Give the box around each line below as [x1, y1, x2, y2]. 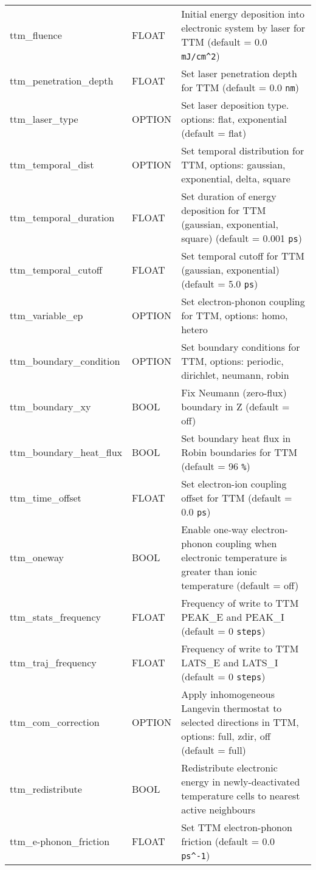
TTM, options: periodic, [181, 354, 284, 368]
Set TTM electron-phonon [181, 820, 292, 834]
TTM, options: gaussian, [181, 157, 286, 171]
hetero [181, 322, 208, 336]
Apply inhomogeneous [181, 687, 275, 701]
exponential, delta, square [181, 171, 290, 185]
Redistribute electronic [181, 761, 278, 775]
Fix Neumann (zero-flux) [181, 385, 287, 399]
